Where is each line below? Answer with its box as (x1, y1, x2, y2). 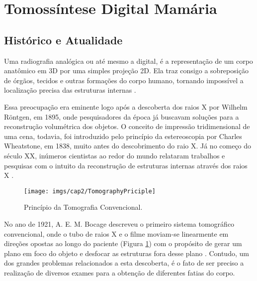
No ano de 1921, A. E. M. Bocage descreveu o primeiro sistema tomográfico (4, 218, 235, 229)
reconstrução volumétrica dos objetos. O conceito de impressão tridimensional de (4, 121, 250, 132)
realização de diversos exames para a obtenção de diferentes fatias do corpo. (4, 267, 235, 278)
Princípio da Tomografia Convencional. (24, 202, 143, 212)
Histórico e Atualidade (4, 32, 123, 47)
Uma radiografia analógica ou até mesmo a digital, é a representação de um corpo (4, 55, 253, 66)
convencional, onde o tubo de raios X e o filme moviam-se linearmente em (4, 228, 229, 239)
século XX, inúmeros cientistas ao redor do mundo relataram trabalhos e (4, 150, 225, 160)
